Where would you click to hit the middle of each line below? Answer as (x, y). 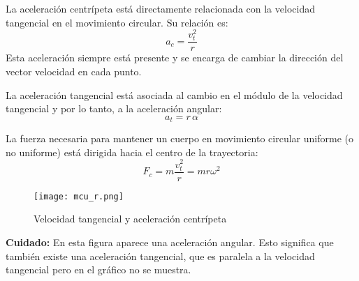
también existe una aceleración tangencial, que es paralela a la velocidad (160, 256)
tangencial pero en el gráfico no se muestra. (98, 269)
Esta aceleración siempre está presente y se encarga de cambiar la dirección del (175, 58)
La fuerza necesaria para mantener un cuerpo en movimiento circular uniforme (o (179, 138)
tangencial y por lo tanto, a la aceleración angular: (114, 108)
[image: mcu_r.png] (79, 196)
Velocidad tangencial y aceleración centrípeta (130, 219)
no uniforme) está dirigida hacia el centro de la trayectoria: (132, 152)
